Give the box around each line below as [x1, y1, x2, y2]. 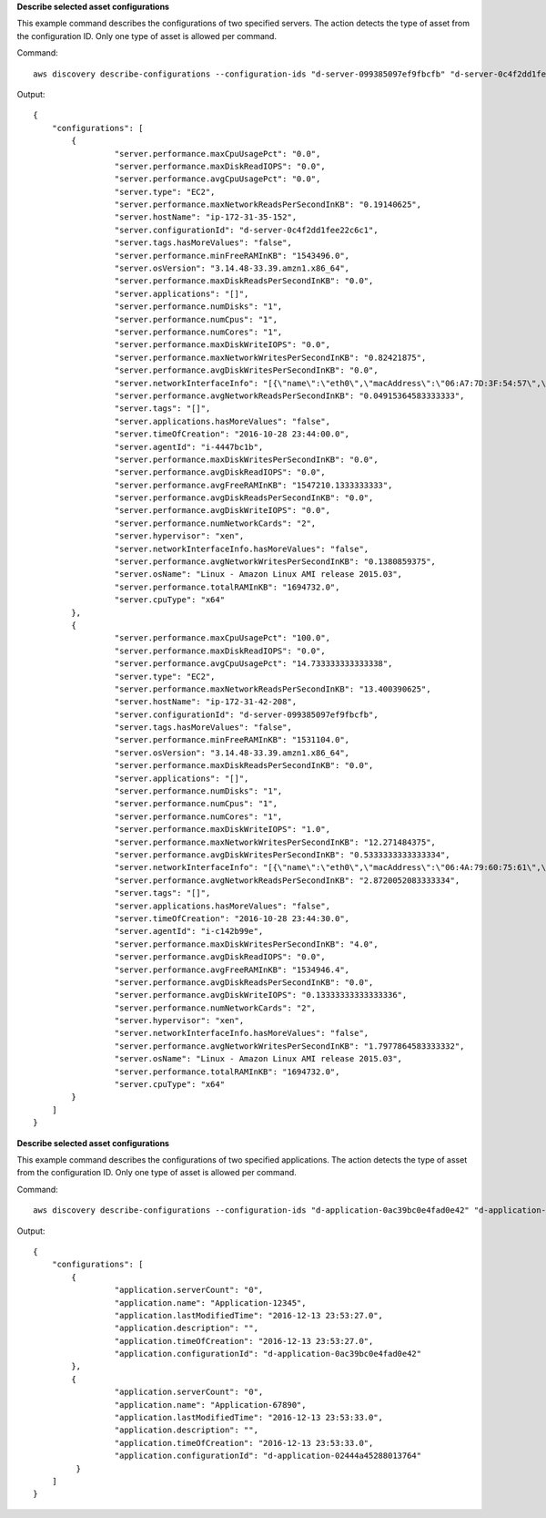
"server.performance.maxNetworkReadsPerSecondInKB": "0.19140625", [114, 200, 422, 210]
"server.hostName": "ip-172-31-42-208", [114, 697, 298, 707]
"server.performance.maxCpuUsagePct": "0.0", [114, 149, 321, 159]
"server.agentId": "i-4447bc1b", [114, 442, 264, 452]
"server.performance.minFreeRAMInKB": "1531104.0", [114, 734, 350, 745]
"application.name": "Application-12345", [114, 1297, 307, 1308]
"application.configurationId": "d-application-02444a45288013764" [114, 1451, 422, 1462]
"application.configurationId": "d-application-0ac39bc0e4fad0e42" [114, 1349, 422, 1359]
